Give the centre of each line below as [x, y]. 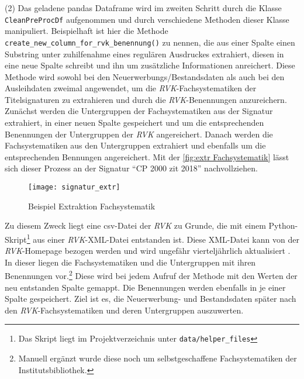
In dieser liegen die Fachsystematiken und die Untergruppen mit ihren [130, 262]
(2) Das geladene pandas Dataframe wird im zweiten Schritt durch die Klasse [143, 8]
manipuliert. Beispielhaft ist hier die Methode [87, 31]
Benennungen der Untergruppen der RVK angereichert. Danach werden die [139, 134]
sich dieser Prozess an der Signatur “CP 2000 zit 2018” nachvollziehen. [131, 168]
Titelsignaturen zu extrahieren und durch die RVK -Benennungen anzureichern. [146, 99]
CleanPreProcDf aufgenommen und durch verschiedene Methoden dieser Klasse [147, 19]
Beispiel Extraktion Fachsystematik [92, 206]
